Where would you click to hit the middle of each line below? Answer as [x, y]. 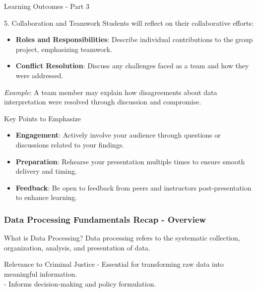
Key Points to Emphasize [42, 118]
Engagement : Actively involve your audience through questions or [118, 135]
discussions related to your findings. [70, 144]
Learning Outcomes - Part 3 [47, 6]
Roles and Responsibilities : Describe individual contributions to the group [134, 39]
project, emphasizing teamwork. [64, 49]
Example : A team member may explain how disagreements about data [111, 92]
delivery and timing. [46, 171]
